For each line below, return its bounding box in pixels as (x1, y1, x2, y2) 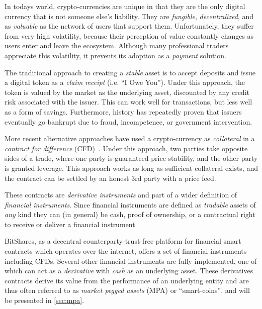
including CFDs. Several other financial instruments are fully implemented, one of (5, 255, 257, 266)
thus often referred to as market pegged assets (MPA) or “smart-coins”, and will (5, 285, 250, 295)
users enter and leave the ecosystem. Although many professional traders (5, 40, 229, 51)
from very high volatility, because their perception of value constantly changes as (5, 30, 254, 41)
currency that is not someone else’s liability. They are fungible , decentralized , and (5, 11, 254, 21)
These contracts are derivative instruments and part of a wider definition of (5, 189, 237, 200)
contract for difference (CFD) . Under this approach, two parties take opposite (5, 143, 248, 153)
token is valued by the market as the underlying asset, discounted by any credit (5, 86, 249, 97)
